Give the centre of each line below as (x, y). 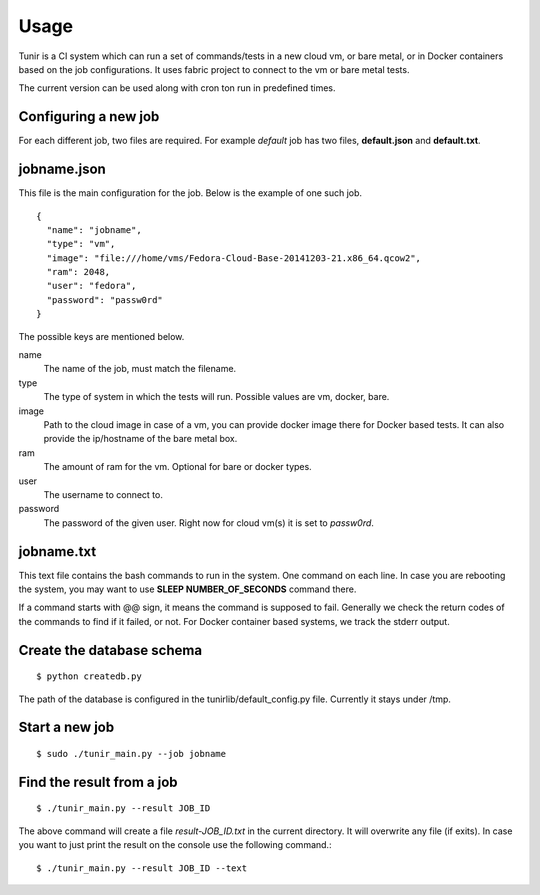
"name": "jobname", (94, 229)
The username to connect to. (103, 494)
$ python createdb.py (89, 676)
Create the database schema (110, 650)
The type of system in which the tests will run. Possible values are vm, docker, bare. (216, 397)
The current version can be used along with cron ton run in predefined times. (177, 88)
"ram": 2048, (78, 272)
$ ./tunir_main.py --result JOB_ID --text (142, 868)
